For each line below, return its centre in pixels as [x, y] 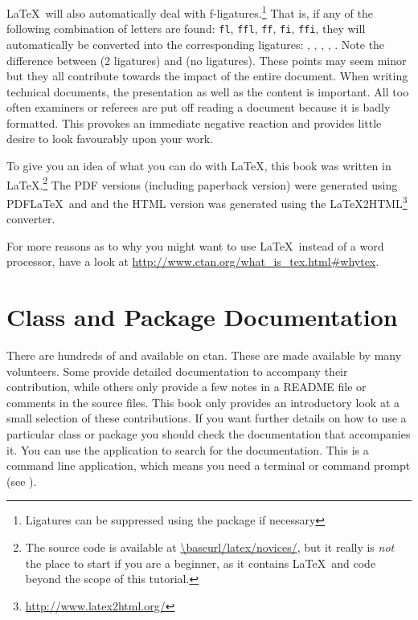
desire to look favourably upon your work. [110, 139]
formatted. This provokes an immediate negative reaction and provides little [194, 122]
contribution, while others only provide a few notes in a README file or [186, 387]
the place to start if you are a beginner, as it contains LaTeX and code [201, 563]
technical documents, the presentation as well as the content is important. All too [208, 91]
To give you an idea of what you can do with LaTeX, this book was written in [199, 166]
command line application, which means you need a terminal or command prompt [209, 465]
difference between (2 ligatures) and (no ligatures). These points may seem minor [207, 60]
